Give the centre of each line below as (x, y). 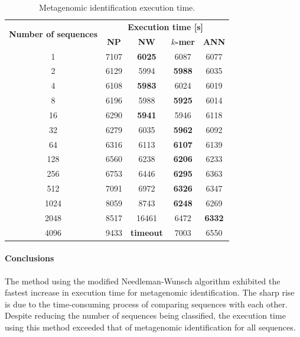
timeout (147, 232)
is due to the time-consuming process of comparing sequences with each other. (146, 304)
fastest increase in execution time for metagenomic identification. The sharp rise (150, 292)
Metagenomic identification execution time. (117, 7)
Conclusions (30, 258)
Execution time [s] (166, 26)
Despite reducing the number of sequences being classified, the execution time (145, 315)
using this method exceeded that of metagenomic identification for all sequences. (150, 327)
